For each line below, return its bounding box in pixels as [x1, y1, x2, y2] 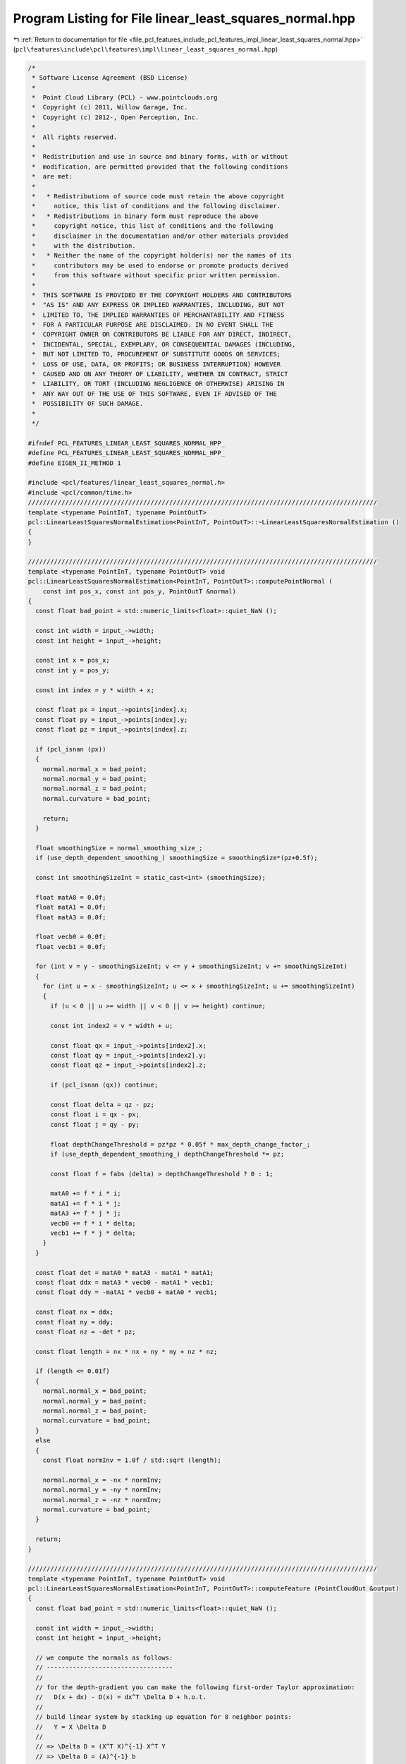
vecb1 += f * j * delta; [50, 1229, 137, 1238]
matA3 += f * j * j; [50, 1209, 121, 1217]
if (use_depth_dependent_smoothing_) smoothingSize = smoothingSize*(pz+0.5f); [35, 854, 319, 862]
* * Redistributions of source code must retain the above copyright [32, 193, 285, 200]
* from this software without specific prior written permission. [32, 272, 281, 279]
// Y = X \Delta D [35, 1722, 106, 1731]
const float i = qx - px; [50, 1111, 140, 1118]
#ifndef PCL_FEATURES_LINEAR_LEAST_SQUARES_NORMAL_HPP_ [27, 439, 226, 447]
